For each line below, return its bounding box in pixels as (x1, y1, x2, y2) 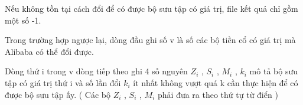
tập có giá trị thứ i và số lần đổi (5, 76, 121, 88)
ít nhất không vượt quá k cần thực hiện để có (133, 76, 298, 88)
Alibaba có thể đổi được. (5, 45, 94, 57)
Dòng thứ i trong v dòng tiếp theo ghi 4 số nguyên (5, 65, 188, 77)
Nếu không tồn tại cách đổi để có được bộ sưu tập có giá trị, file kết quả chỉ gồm (5, 2, 298, 14)
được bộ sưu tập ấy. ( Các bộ (5, 88, 110, 100)
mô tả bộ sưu (249, 65, 298, 77)
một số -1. (5, 14, 41, 26)
